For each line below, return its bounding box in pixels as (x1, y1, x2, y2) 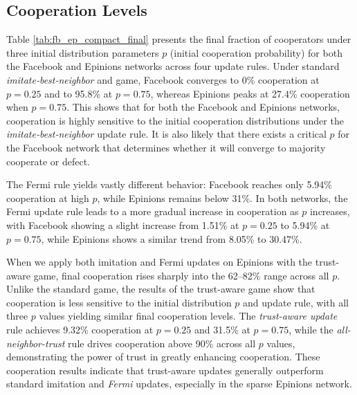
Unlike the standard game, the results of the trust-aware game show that (6, 282, 315, 296)
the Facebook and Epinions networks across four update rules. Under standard (6, 59, 340, 73)
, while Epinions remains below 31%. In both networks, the (97, 190, 348, 205)
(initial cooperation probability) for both (170, 45, 342, 59)
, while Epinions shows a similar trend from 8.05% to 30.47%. (41, 231, 302, 246)
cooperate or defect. (6, 154, 91, 168)
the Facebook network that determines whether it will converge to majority (6, 140, 326, 154)
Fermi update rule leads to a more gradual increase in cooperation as (6, 204, 299, 219)
